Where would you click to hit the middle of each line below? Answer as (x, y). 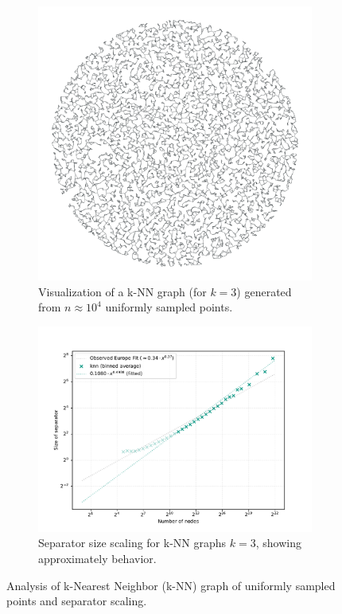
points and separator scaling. (77, 601)
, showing (278, 543)
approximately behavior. (97, 558)
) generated (264, 291)
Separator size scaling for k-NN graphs (132, 543)
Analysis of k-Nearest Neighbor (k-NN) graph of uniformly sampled (171, 585)
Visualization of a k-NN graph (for (122, 291)
